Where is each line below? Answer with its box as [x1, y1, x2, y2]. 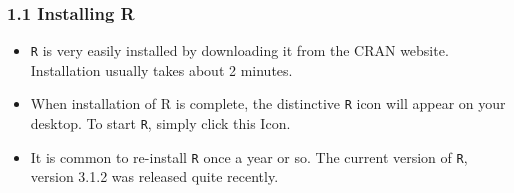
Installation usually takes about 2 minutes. [30, 59, 293, 80]
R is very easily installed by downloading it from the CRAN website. [30, 40, 449, 61]
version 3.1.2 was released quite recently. [30, 166, 279, 187]
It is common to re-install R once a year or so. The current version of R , [30, 146, 468, 167]
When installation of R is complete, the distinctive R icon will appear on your [30, 93, 506, 114]
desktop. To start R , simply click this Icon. [30, 113, 291, 134]
